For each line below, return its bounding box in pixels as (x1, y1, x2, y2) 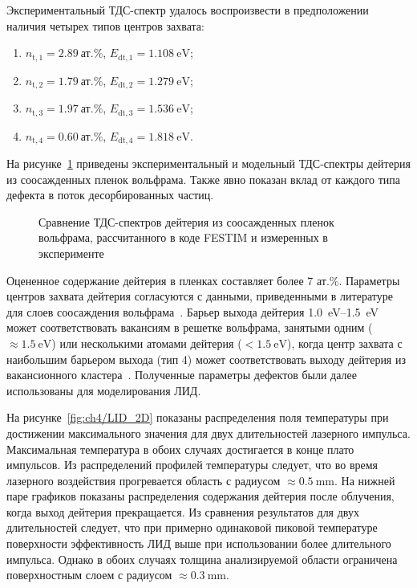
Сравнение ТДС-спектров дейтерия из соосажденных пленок (38, 213, 334, 230)
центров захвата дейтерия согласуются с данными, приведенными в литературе (6, 288, 393, 304)
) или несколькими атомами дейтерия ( (51, 334, 242, 351)
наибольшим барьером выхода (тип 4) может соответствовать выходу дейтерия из (6, 350, 406, 367)
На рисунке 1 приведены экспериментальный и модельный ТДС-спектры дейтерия (6, 155, 411, 171)
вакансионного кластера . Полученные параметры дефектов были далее (6, 366, 357, 383)
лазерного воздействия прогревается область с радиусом (6, 472, 281, 488)
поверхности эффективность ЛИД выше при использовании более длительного (6, 535, 391, 552)
